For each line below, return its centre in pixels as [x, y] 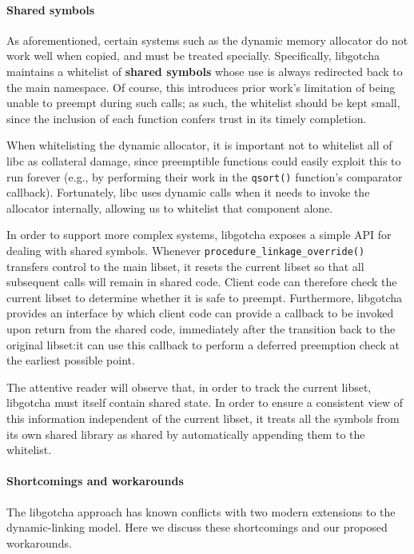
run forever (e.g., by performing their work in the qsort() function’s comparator [205, 176]
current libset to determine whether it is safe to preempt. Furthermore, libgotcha [205, 297]
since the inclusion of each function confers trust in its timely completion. [187, 118]
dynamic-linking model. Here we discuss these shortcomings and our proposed [197, 527]
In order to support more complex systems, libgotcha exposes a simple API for [199, 235]
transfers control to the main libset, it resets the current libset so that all [185, 266]
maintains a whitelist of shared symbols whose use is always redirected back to [205, 71]
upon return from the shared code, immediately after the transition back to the [201, 329]
